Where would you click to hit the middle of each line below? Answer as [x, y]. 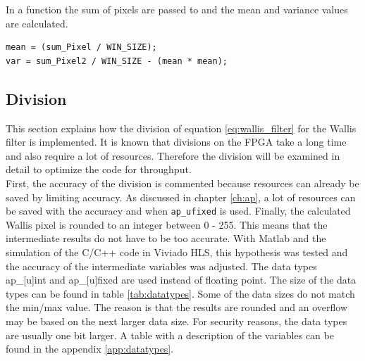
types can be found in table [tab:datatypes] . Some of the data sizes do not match [180, 293]
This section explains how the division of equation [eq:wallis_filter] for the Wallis [181, 128]
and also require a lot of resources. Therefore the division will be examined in [173, 155]
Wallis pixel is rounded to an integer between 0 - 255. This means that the [167, 224]
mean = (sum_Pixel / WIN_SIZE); [81, 47]
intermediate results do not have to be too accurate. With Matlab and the [166, 238]
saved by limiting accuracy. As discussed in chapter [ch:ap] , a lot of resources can [181, 197]
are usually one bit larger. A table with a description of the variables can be [170, 335]
